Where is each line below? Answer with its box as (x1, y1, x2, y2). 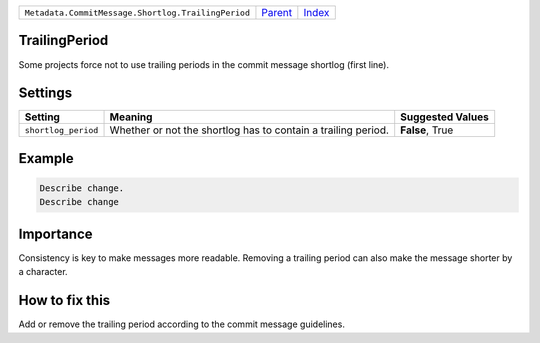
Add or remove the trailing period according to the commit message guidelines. (18, 318, 345, 330)
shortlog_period (24, 125, 99, 135)
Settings (18, 85, 73, 102)
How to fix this (18, 292, 111, 309)
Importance (18, 225, 94, 242)
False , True (400, 123, 454, 137)
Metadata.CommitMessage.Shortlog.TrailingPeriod (24, 7, 250, 18)
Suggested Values (400, 110, 489, 124)
